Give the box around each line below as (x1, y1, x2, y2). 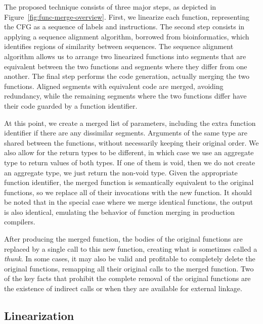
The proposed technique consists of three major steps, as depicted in (4, 2, 216, 12)
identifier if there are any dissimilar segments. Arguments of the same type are (4, 127, 247, 138)
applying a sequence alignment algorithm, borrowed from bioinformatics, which (4, 31, 249, 41)
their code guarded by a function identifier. (4, 100, 138, 111)
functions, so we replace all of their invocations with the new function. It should (4, 187, 252, 197)
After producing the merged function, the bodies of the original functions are (4, 234, 243, 244)
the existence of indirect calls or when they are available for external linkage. (4, 283, 242, 294)
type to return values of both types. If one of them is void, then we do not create (4, 157, 255, 167)
